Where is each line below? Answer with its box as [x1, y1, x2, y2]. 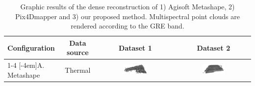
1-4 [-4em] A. [7, 60, 45, 70]
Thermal [65, 65, 91, 75]
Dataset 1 [119, 42, 152, 53]
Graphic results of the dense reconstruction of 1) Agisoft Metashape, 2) [20, 1, 235, 11]
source [67, 47, 89, 57]
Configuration [7, 42, 55, 53]
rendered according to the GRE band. [71, 21, 184, 31]
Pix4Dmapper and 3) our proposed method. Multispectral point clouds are [15, 11, 240, 21]
